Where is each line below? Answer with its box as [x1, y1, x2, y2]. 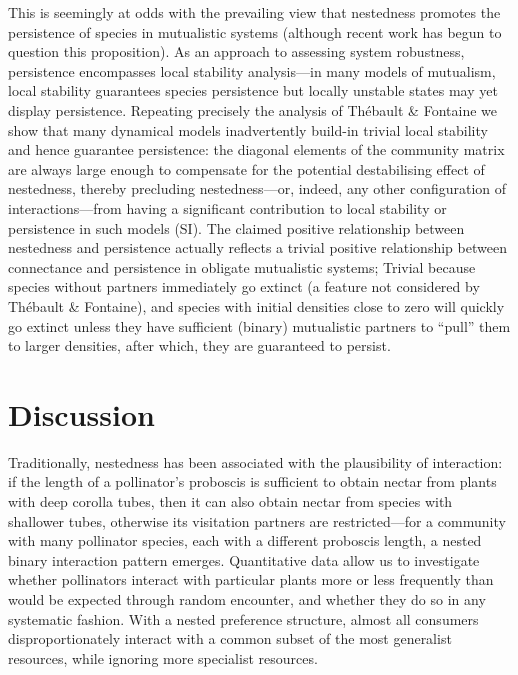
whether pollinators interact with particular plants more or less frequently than [8, 569, 494, 590]
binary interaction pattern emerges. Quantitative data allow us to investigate [8, 549, 480, 570]
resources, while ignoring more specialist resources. [8, 647, 318, 668]
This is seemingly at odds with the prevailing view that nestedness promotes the [8, 2, 501, 22]
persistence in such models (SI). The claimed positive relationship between [8, 217, 465, 238]
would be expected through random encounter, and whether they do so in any [8, 588, 486, 609]
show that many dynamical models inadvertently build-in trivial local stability [8, 119, 488, 140]
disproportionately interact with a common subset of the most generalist [8, 628, 452, 649]
